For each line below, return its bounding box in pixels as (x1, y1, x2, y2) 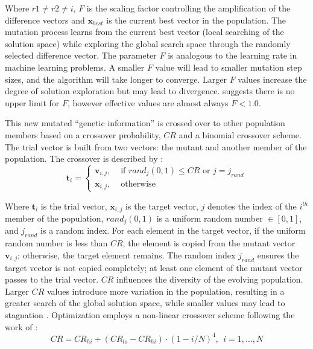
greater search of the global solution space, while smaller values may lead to (5, 296, 285, 309)
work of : (5, 320, 38, 333)
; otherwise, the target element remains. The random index (17, 248, 236, 261)
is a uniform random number (156, 211, 263, 224)
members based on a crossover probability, (5, 128, 161, 141)
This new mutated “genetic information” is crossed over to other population (5, 117, 285, 129)
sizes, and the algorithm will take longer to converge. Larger (5, 72, 227, 85)
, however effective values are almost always (68, 96, 229, 109)
